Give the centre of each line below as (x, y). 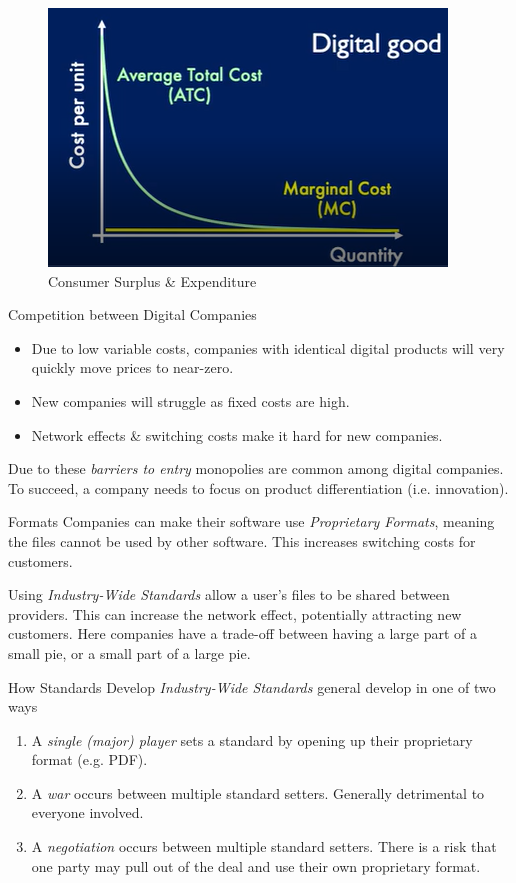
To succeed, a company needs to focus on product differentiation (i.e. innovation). (258, 487)
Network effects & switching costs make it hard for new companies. (237, 434)
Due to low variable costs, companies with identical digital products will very (268, 347)
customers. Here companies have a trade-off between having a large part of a (242, 633)
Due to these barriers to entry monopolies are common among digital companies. (256, 468)
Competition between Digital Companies (132, 314)
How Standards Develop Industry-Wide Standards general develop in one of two (252, 686)
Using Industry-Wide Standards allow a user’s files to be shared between (229, 594)
